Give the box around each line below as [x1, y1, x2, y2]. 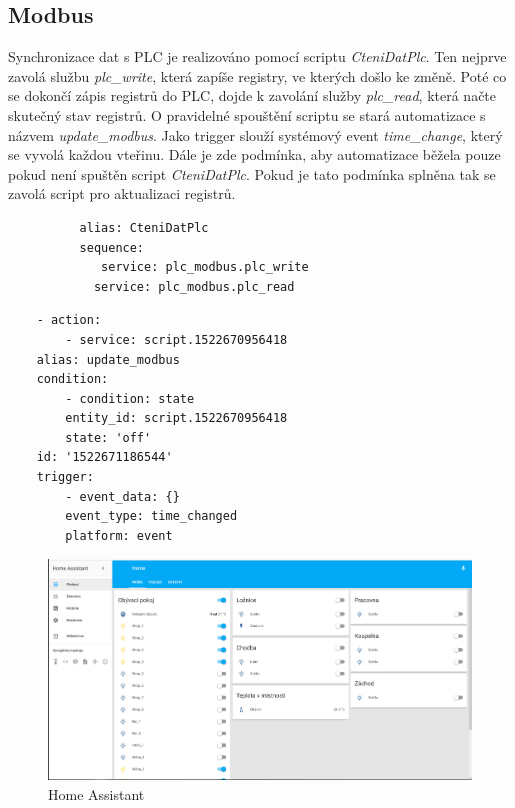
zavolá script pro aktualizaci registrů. [8, 183, 236, 204]
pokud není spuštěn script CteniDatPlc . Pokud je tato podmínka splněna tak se [8, 163, 496, 184]
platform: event [65, 528, 173, 543]
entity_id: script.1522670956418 [65, 411, 288, 426]
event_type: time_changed [65, 509, 238, 524]
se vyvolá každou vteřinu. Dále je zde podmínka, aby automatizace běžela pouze [8, 144, 501, 165]
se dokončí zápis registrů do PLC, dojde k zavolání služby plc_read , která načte [8, 85, 497, 106]
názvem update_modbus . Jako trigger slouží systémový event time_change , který [8, 124, 503, 145]
